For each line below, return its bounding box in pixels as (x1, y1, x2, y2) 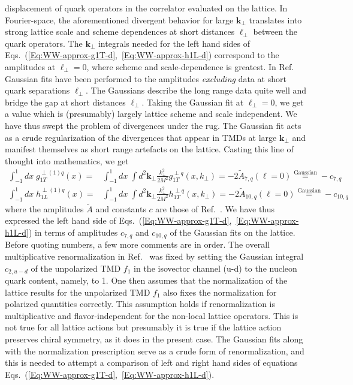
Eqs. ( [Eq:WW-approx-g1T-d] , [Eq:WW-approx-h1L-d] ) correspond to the (5, 49, 279, 61)
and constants (95, 202, 146, 215)
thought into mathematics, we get (5, 154, 129, 167)
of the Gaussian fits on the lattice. (170, 225, 295, 238)
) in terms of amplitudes (28, 225, 118, 238)
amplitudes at (5, 60, 56, 73)
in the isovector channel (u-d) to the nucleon (134, 261, 297, 274)
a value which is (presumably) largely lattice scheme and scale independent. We (5, 107, 297, 120)
